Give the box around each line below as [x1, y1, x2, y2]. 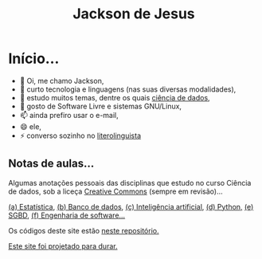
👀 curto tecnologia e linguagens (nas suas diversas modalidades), [19, 84, 237, 94]
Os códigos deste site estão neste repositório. [8, 226, 159, 235]
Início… [8, 49, 60, 68]
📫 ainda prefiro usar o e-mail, [19, 110, 119, 120]
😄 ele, [19, 121, 42, 131]
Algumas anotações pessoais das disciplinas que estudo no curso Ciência [8, 178, 252, 187]
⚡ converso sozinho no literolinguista [19, 131, 142, 140]
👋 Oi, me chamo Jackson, [19, 76, 104, 85]
